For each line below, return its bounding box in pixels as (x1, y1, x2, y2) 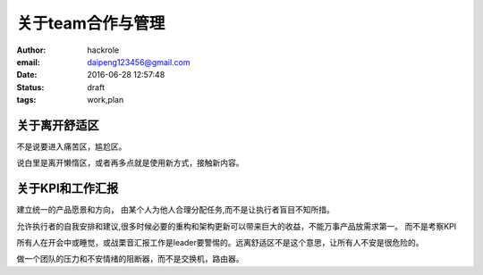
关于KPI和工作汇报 (16, 181, 119, 196)
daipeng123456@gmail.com (87, 56, 191, 67)
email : (16, 56, 40, 67)
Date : (16, 70, 38, 80)
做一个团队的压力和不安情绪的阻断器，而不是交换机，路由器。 (16, 254, 244, 264)
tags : (16, 95, 37, 105)
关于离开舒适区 (16, 117, 99, 133)
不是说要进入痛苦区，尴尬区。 (16, 141, 127, 152)
